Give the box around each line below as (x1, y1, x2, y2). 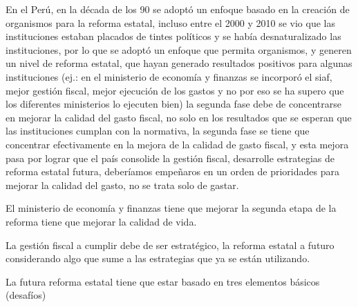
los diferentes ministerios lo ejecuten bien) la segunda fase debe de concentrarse (6, 97, 341, 111)
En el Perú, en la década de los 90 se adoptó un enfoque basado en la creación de (6, 2, 350, 16)
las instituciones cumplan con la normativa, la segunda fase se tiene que (6, 123, 310, 138)
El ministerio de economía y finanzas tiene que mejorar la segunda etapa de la (6, 201, 337, 215)
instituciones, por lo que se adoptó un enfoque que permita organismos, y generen (6, 42, 352, 57)
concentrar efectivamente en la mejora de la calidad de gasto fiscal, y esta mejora (6, 137, 349, 151)
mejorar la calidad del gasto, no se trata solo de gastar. (6, 177, 239, 192)
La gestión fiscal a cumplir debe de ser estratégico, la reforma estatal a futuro (6, 237, 335, 252)
